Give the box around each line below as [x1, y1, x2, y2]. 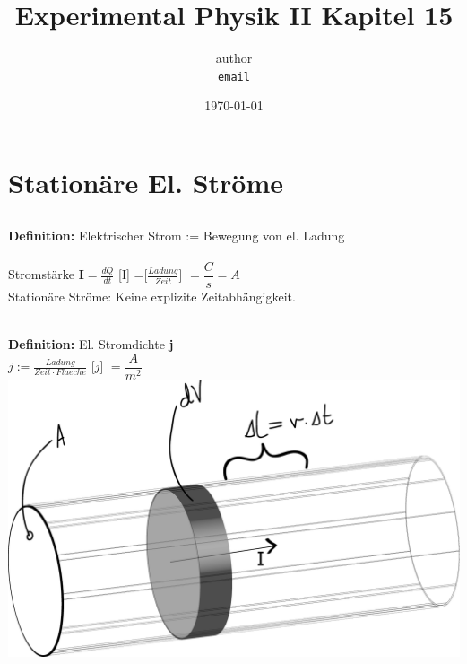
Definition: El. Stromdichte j [8, 334, 174, 353]
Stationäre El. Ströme [8, 163, 284, 200]
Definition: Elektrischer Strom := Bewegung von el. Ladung [8, 225, 345, 244]
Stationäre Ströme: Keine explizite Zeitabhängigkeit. [8, 286, 296, 305]
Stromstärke [8, 265, 75, 284]
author [215, 48, 253, 67]
